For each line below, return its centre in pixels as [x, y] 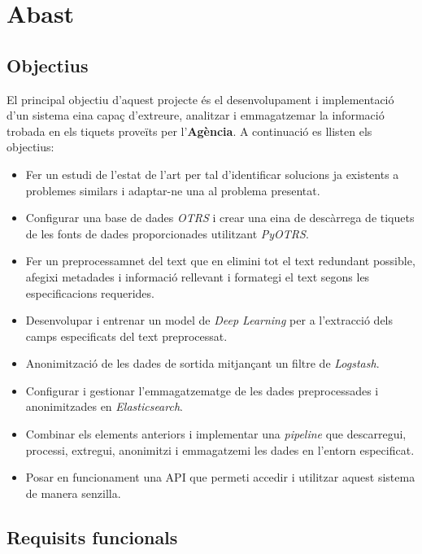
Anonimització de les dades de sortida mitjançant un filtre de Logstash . [202, 363]
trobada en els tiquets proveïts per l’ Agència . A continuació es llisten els [189, 131]
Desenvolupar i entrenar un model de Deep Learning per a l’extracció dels [209, 320]
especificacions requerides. [90, 292]
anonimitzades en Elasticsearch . [104, 406]
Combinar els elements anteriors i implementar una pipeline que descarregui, [216, 434]
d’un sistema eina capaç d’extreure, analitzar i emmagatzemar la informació [196, 115]
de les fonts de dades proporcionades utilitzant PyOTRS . [167, 233]
